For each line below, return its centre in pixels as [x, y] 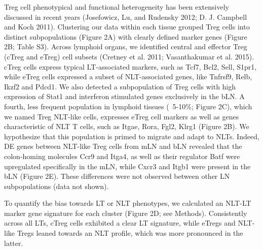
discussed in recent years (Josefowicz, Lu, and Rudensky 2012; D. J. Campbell [126, 17]
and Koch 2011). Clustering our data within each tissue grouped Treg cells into [127, 27]
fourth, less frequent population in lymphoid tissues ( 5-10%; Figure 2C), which [128, 106]
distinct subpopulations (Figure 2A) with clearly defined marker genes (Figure [126, 36]
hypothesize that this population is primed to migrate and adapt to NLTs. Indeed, [132, 136]
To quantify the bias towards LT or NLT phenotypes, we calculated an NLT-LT [128, 203]
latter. [14, 243]
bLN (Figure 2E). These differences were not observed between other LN [117, 176]
